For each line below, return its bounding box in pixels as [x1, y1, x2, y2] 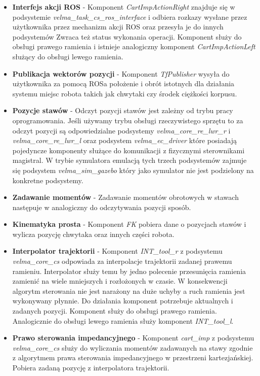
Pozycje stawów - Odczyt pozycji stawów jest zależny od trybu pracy [12, 105, 233, 116]
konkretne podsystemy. [12, 175, 83, 185]
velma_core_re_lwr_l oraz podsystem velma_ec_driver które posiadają [12, 135, 237, 146]
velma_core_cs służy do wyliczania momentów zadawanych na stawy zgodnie [12, 342, 253, 353]
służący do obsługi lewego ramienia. [12, 51, 123, 61]
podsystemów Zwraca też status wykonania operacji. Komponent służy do [12, 31, 242, 42]
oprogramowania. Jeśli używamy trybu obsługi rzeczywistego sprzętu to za [12, 115, 243, 125]
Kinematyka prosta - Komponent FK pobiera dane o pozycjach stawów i [12, 219, 246, 229]
